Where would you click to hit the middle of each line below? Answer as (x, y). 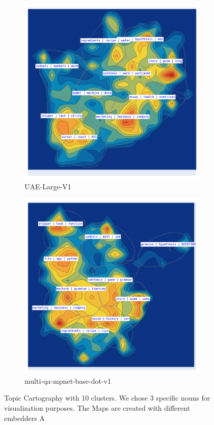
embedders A (24, 418)
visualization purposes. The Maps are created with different (97, 407)
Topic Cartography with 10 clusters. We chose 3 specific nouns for (107, 398)
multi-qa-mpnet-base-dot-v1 (68, 380)
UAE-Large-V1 (48, 186)
